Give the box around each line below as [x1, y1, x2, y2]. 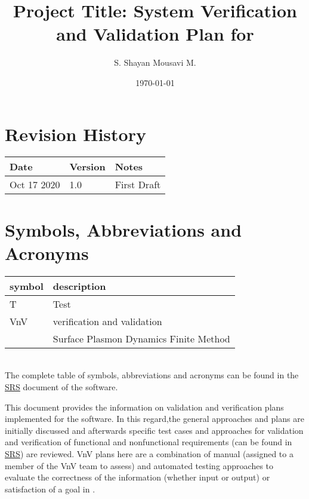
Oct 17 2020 [10, 177, 60, 192]
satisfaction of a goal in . [5, 482, 95, 495]
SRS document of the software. [5, 380, 118, 393]
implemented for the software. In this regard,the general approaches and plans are [5, 412, 304, 425]
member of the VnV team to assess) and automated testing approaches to [5, 459, 274, 472]
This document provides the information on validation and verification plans [5, 400, 284, 413]
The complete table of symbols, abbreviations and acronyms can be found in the [5, 369, 299, 381]
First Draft [115, 177, 161, 192]
